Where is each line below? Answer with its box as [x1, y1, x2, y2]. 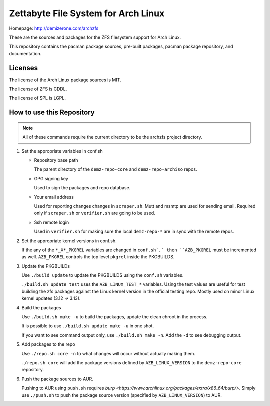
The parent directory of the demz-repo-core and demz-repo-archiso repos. [34, 166, 197, 172]
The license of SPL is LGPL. [9, 95, 66, 101]
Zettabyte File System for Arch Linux [9, 8, 165, 19]
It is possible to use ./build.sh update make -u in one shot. [21, 323, 154, 329]
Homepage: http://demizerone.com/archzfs [9, 25, 99, 31]
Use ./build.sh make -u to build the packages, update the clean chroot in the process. [21, 314, 208, 320]
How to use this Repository [9, 108, 95, 117]
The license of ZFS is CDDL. [9, 86, 67, 92]
